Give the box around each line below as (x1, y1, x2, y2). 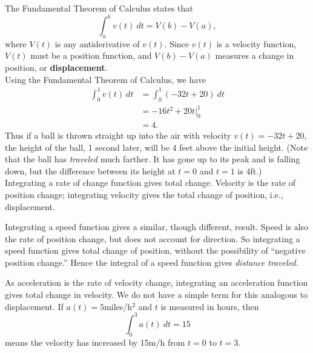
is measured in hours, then (160, 300, 259, 312)
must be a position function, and (30, 49, 152, 62)
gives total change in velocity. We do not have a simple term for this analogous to (5, 288, 308, 301)
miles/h (104, 300, 133, 312)
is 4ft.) (237, 164, 262, 177)
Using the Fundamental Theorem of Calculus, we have (5, 73, 206, 85)
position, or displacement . (5, 61, 108, 74)
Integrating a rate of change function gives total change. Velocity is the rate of (5, 176, 296, 189)
